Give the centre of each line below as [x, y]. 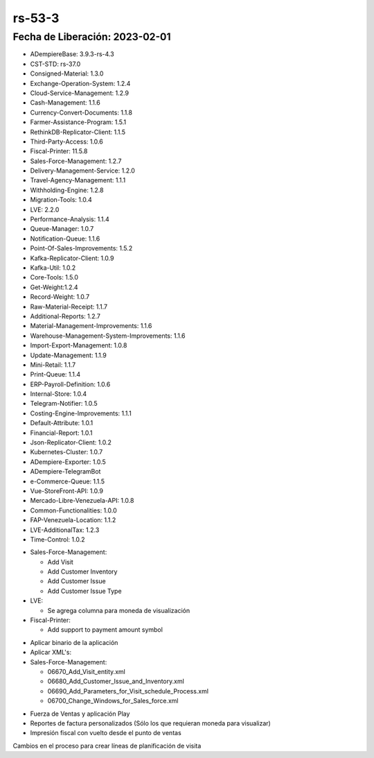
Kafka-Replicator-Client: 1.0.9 [72, 258]
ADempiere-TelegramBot [65, 472]
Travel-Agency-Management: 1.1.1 [78, 180]
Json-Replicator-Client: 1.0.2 [71, 442]
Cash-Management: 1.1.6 [65, 103]
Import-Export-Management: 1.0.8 [79, 345]
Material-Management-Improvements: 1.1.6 [91, 326]
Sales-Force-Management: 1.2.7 [76, 161]
